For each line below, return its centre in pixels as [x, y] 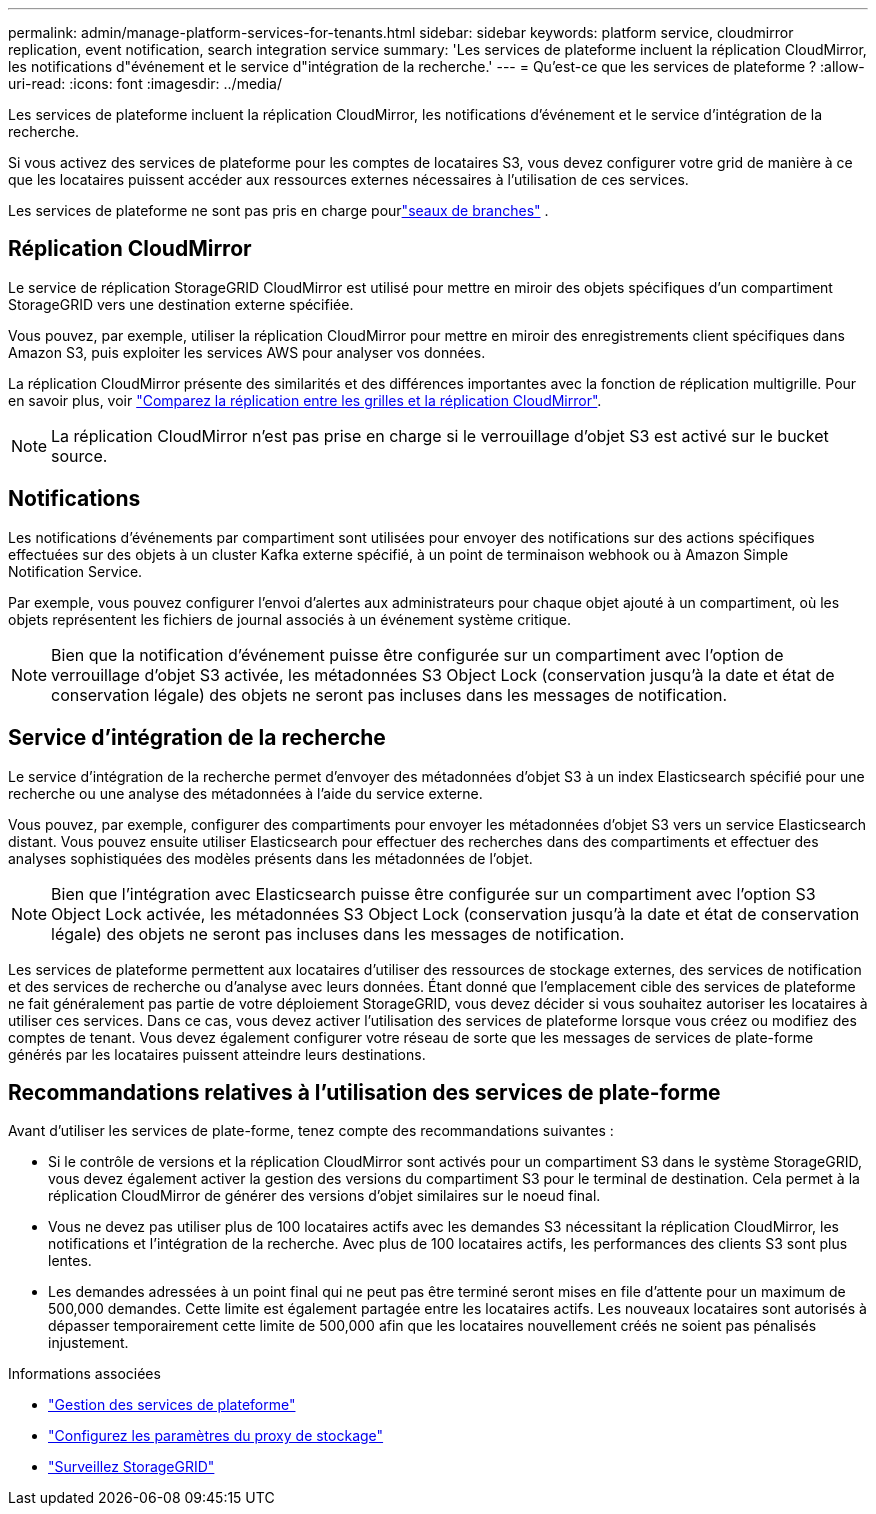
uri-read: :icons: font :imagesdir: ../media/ [145, 83]
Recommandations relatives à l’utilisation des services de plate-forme [364, 1092]
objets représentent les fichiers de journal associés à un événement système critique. [289, 619]
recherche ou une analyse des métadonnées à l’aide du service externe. [245, 793]
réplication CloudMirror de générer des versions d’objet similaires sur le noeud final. [324, 1196]
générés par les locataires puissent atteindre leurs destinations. [217, 1054]
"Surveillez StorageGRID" [131, 1467]
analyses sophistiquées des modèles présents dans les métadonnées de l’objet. [270, 858]
